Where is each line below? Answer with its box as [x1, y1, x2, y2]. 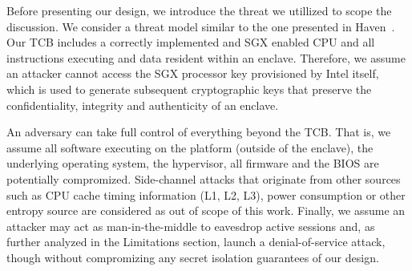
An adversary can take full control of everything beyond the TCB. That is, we [6, 123, 391, 140]
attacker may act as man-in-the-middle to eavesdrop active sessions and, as [6, 217, 375, 234]
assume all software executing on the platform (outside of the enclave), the [6, 139, 374, 156]
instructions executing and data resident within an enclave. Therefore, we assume [6, 49, 406, 66]
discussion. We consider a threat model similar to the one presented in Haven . [6, 18, 395, 34]
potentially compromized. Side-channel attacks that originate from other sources [6, 170, 401, 187]
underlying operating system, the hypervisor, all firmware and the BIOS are [6, 155, 379, 172]
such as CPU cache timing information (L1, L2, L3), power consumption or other [6, 186, 406, 203]
